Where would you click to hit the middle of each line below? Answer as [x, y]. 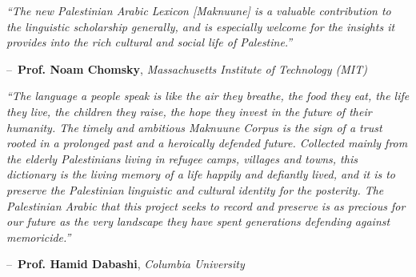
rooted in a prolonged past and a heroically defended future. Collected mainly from [207, 143]
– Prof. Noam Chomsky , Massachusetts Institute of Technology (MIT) [187, 68]
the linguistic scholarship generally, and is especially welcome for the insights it [201, 26]
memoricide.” [39, 237]
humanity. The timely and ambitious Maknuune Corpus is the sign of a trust [194, 127]
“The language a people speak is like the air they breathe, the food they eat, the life [208, 96]
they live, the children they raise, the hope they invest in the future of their [189, 111]
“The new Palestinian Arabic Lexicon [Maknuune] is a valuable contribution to [199, 10]
